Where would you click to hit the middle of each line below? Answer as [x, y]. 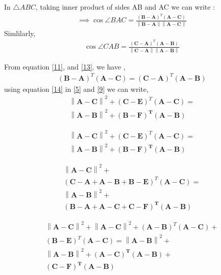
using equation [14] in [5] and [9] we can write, [76, 89]
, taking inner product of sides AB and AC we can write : [125, 7]
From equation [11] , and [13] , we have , [65, 66]
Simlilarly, [20, 33]
